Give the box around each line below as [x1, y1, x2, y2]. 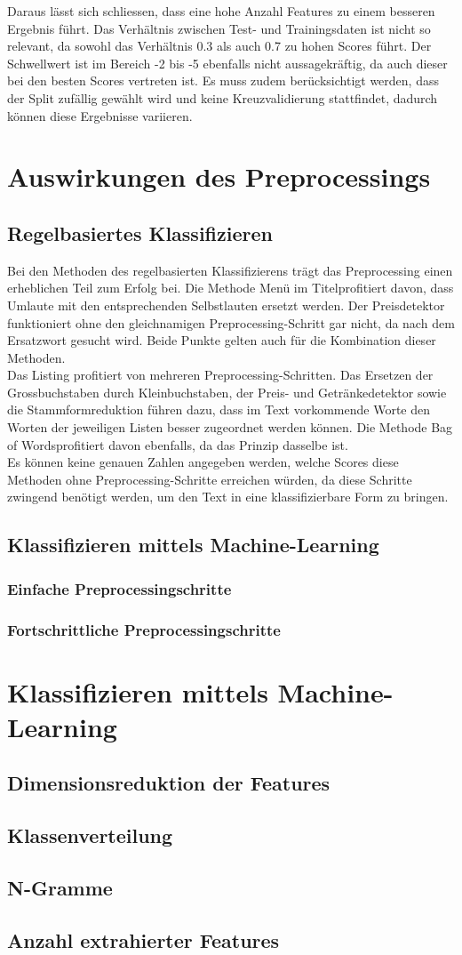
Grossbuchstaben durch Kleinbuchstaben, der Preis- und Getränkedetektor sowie [7, 382, 447, 401]
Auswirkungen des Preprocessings [7, 158, 431, 195]
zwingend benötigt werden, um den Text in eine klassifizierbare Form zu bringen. [7, 487, 449, 506]
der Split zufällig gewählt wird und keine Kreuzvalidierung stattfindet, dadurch [7, 88, 438, 107]
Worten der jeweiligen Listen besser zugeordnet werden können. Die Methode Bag [7, 418, 453, 437]
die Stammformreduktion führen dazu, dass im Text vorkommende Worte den [7, 400, 430, 419]
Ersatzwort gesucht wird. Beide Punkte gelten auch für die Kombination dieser [7, 331, 436, 349]
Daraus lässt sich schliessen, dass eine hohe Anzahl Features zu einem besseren [7, 2, 435, 20]
